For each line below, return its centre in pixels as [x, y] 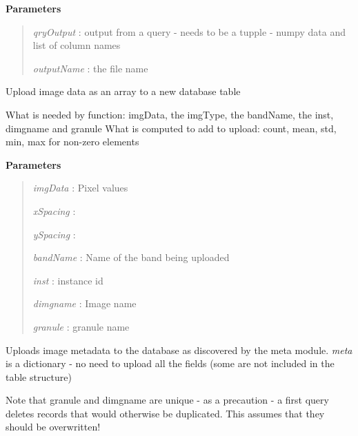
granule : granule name [81, 326]
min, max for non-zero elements [72, 142]
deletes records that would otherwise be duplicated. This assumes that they [165, 413]
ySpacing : [54, 234]
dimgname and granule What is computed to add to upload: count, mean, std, [171, 128]
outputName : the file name [90, 68]
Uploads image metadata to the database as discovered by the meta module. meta [179, 350]
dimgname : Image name [84, 303]
